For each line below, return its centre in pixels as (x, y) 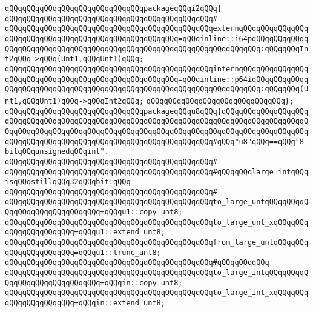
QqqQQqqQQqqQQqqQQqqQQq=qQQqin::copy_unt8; (94, 283)
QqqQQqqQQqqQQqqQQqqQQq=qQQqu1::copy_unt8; (94, 212)
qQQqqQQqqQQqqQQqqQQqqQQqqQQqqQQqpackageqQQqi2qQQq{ (113, 8)
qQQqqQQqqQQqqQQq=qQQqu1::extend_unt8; (85, 232)
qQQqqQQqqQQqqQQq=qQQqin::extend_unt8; (85, 303)
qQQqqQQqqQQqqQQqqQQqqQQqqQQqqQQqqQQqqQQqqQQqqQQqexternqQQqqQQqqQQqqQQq (157, 29)
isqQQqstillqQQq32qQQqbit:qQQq (68, 182)
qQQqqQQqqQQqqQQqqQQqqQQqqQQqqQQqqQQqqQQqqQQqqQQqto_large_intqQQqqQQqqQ (157, 273)
